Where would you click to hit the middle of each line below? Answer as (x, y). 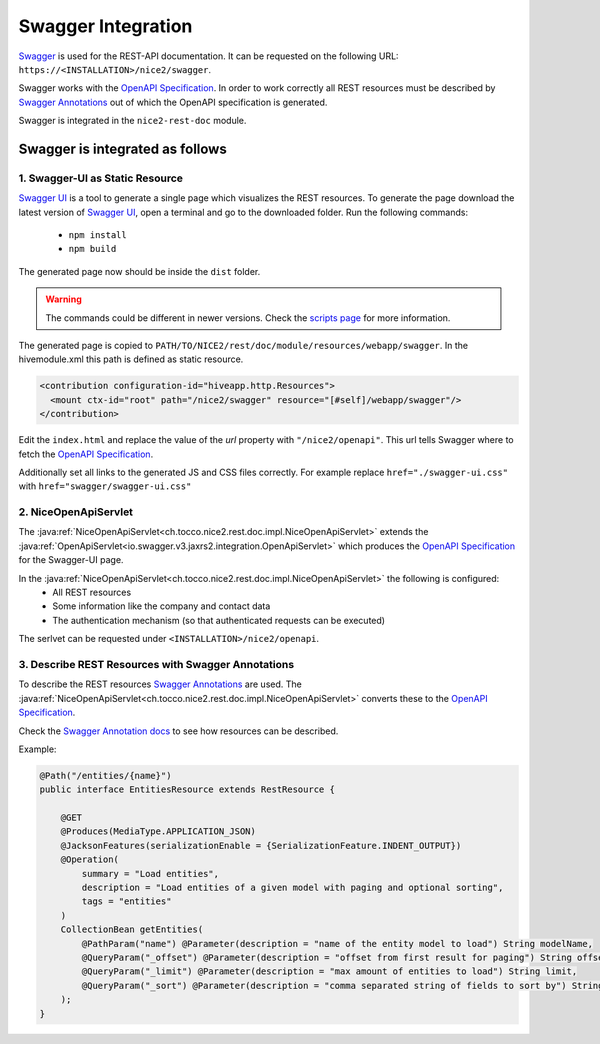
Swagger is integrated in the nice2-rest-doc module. (132, 121)
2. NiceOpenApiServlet (76, 512)
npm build (92, 249)
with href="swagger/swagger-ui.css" (105, 486)
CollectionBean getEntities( (132, 929)
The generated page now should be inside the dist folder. (139, 271)
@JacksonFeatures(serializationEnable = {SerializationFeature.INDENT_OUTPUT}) (261, 845)
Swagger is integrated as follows (122, 148)
